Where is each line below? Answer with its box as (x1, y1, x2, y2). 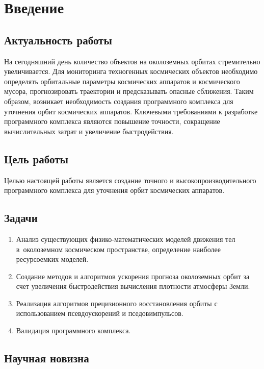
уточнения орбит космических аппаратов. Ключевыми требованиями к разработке (4, 106, 258, 116)
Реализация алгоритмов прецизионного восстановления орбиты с (16, 298, 218, 308)
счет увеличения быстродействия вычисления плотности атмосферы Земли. (16, 281, 250, 291)
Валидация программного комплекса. (16, 325, 131, 336)
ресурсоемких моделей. (16, 254, 89, 264)
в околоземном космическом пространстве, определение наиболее (16, 243, 221, 254)
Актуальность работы (4, 32, 112, 47)
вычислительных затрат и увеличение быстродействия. (4, 126, 174, 136)
